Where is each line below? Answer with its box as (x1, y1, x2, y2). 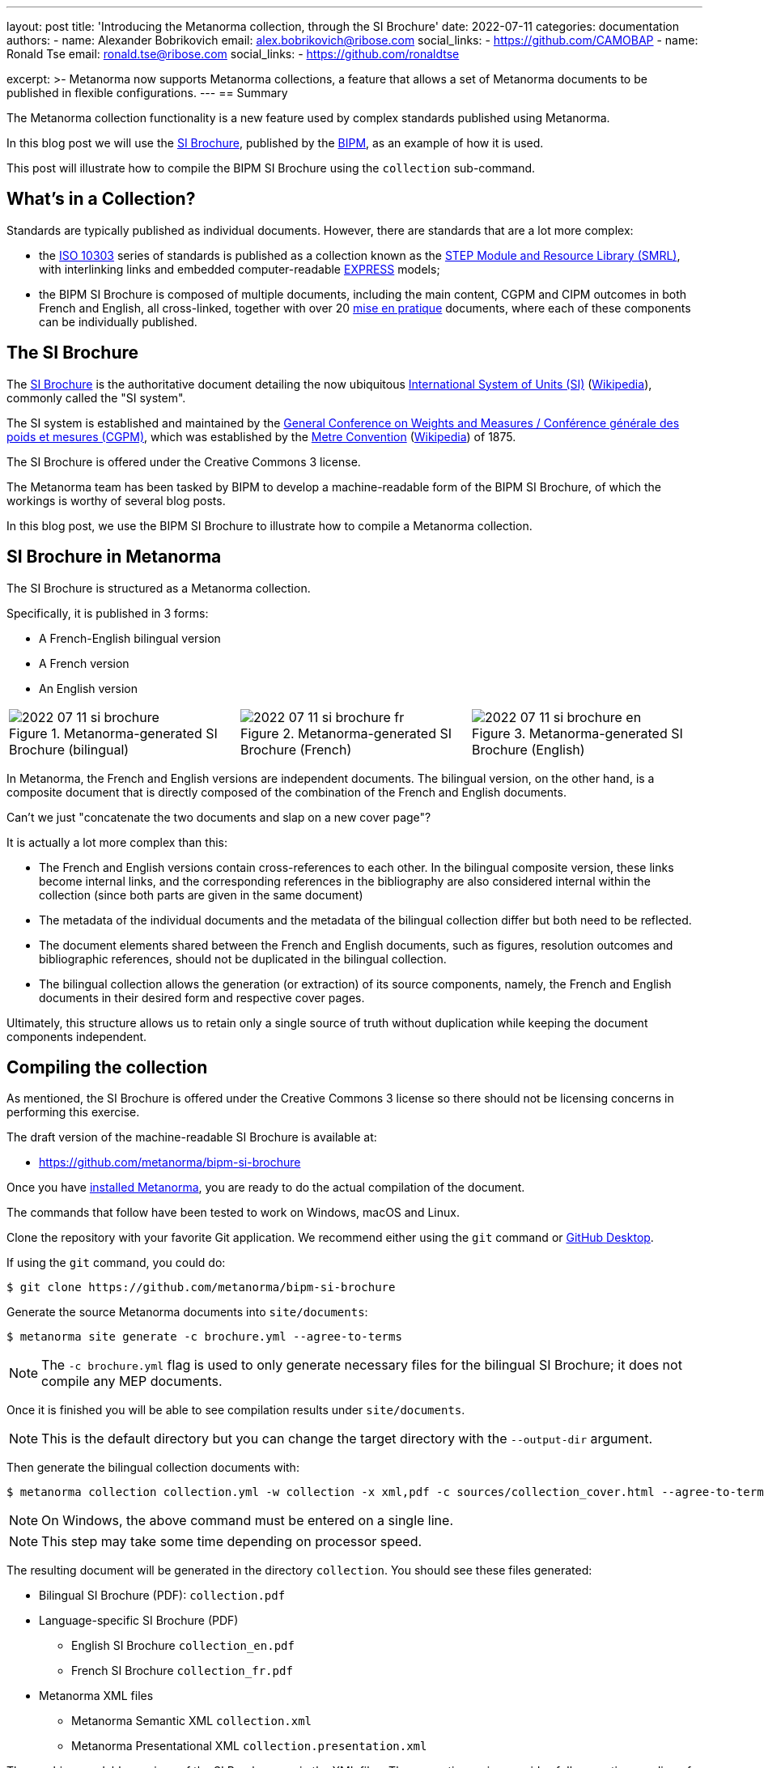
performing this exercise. (6, 1105, 140, 1120)
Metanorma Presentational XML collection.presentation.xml (71, 1739, 427, 1753)
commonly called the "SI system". (6, 390, 186, 405)
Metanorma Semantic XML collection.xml (71, 1714, 312, 1728)
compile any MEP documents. (41, 1373, 223, 1390)
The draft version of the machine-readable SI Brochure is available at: (6, 1130, 377, 1145)
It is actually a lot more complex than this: (6, 835, 227, 849)
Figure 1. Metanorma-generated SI (9, 725, 218, 742)
